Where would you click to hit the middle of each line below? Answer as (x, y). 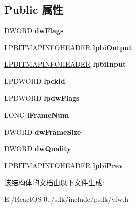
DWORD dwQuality (38, 148)
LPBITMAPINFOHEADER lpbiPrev (64, 165)
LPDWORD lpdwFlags (42, 98)
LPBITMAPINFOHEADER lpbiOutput (68, 47)
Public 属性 (34, 9)
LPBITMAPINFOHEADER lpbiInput (65, 64)
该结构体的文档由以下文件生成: (54, 182)
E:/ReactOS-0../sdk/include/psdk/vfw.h (66, 199)
